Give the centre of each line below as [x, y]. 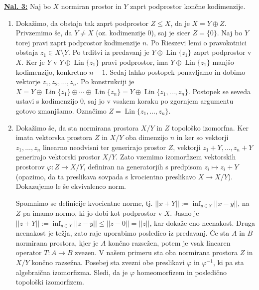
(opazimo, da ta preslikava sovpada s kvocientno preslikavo [106, 176]
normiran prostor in [91, 6]
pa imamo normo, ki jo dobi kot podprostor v [93, 213]
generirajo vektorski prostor [58, 157]
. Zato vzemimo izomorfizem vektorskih [176, 157]
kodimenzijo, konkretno [51, 72]
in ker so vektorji [202, 137]
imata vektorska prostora [54, 137]
